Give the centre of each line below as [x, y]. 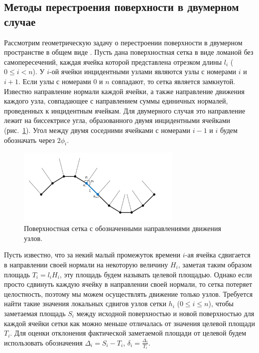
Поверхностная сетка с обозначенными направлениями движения [123, 228]
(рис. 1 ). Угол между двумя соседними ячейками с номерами [97, 130]
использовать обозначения [43, 342]
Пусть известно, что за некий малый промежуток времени [92, 255]
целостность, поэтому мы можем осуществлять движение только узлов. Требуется [129, 294]
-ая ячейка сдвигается [218, 255]
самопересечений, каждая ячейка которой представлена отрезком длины [113, 61]
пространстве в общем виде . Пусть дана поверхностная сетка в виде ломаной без [129, 52]
